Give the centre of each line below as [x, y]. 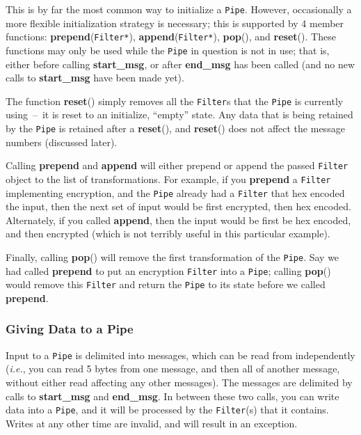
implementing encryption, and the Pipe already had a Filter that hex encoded [175, 192]
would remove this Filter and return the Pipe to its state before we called [166, 284]
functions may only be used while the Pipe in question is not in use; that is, [168, 50]
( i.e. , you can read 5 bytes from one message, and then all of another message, [173, 369]
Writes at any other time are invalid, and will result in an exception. [152, 423]
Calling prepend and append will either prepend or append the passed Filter [177, 165]
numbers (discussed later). [62, 142]
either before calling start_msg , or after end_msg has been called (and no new [180, 64]
